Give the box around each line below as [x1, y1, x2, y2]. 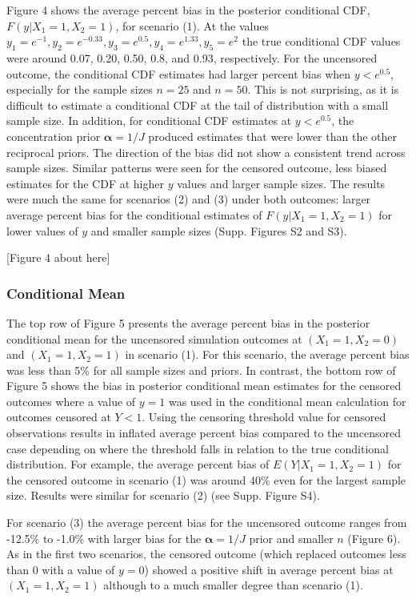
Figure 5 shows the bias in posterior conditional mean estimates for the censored [6, 377, 402, 394]
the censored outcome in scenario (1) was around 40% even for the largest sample [6, 471, 406, 488]
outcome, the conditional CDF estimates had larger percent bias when [6, 65, 351, 82]
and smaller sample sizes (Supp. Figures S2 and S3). [90, 222, 347, 239]
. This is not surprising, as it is [247, 81, 399, 98]
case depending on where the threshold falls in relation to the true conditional [6, 440, 389, 456]
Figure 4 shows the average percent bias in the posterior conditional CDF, [6, 2, 370, 18]
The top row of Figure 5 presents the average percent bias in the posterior [6, 314, 370, 331]
